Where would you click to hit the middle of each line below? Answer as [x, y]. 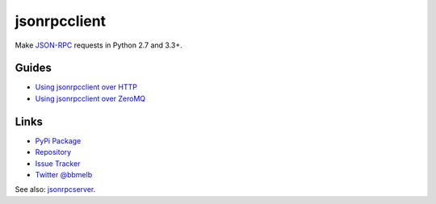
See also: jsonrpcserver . [55, 189]
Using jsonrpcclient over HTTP [86, 87]
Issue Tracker [58, 163]
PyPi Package [58, 140]
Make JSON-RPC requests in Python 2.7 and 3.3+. [99, 45]
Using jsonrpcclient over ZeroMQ [90, 98]
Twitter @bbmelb [64, 174]
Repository [53, 152]
